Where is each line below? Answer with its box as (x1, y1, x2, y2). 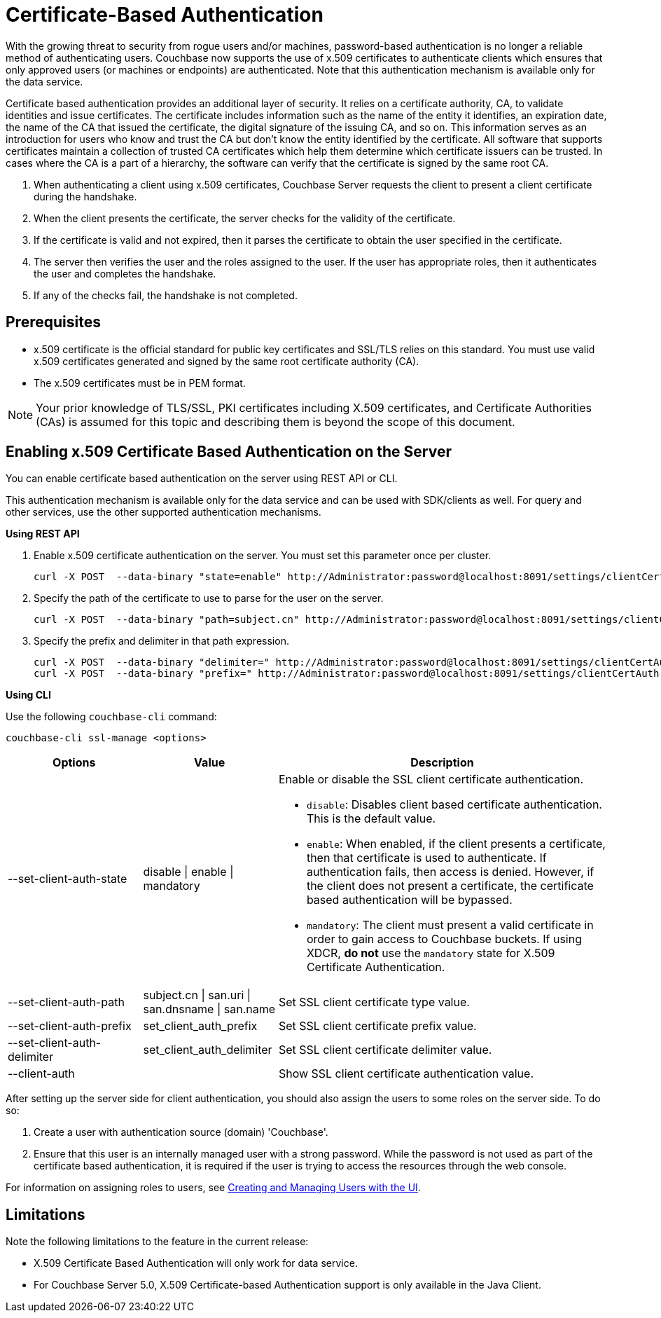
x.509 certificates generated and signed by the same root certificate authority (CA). (34, 355, 419, 367)
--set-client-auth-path (8, 995, 125, 1010)
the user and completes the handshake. (34, 267, 216, 280)
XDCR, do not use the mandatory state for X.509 (306, 946, 555, 961)
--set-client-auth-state (8, 872, 127, 886)
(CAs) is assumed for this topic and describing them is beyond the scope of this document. (36, 414, 515, 429)
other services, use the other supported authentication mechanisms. (6, 506, 321, 519)
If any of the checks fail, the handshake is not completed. (34, 289, 298, 301)
